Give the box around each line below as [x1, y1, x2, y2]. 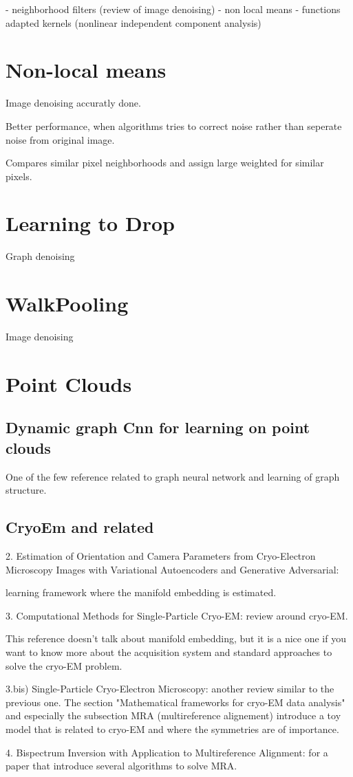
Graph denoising [6, 249, 75, 263]
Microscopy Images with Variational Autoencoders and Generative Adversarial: [6, 562, 339, 576]
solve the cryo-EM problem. [6, 658, 122, 672]
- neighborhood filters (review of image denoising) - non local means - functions [6, 2, 341, 16]
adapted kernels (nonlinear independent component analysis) [6, 15, 261, 30]
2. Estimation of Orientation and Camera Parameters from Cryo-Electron [6, 549, 316, 563]
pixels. [6, 168, 32, 183]
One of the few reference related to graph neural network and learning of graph [6, 469, 340, 483]
